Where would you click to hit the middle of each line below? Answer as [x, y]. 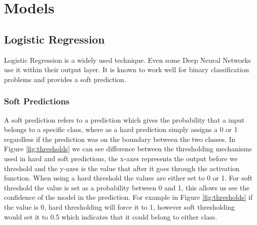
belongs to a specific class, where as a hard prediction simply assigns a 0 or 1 [121, 129]
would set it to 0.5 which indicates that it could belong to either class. [111, 216]
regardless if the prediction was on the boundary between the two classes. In [120, 139]
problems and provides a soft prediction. [65, 79]
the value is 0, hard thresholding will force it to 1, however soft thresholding [120, 206]
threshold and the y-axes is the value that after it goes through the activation [122, 168]
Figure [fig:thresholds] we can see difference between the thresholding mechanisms [128, 149]
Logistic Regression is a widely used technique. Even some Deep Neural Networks [128, 60]
